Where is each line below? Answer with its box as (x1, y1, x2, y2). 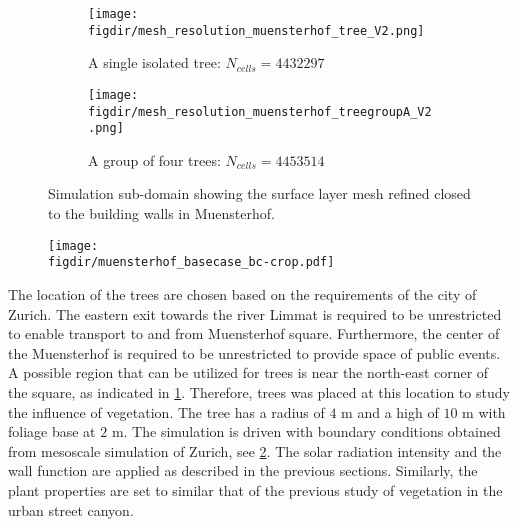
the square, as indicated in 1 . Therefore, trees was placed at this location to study (8, 381, 510, 402)
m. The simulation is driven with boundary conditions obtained (111, 421, 501, 442)
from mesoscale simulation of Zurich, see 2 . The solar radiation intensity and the (8, 440, 502, 461)
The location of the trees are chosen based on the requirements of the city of (8, 283, 477, 304)
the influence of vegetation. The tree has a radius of (8, 401, 325, 422)
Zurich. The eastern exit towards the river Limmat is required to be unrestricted (8, 303, 502, 324)
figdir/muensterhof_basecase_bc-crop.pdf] (48, 255, 335, 270)
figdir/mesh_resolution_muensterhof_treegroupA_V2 (88, 104, 432, 119)
